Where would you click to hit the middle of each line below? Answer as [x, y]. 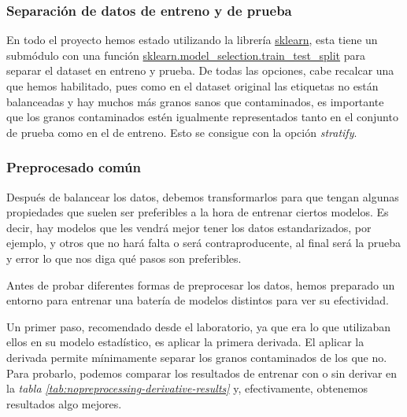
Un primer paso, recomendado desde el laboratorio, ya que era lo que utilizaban [199, 326]
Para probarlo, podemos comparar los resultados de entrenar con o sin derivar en [202, 373]
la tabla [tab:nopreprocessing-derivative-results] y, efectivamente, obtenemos [187, 388]
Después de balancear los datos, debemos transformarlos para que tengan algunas [203, 196]
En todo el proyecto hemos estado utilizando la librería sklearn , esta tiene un [192, 40]
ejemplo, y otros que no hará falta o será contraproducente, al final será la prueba [204, 243]
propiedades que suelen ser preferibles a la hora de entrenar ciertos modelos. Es [198, 212]
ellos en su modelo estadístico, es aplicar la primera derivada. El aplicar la [185, 342]
